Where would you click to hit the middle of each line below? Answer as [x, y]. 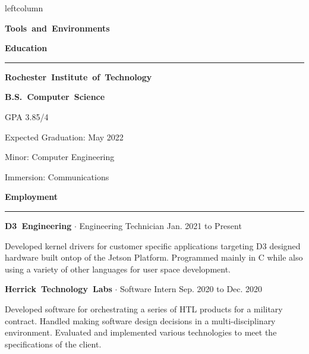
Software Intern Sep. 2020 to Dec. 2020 [191, 289]
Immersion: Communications [57, 176]
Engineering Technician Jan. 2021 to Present [160, 225]
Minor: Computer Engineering [60, 157]
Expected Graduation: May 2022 [64, 137]
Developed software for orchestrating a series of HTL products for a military [144, 308]
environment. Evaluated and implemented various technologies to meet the [141, 332]
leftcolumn [24, 8]
